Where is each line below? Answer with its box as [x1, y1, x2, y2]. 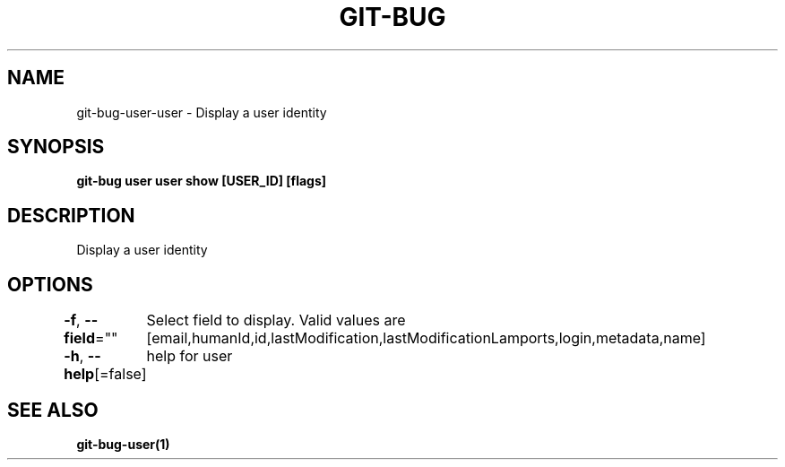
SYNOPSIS [7, 135, 105, 159]
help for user [146, 347, 233, 366]
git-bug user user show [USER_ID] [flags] [76, 173, 327, 189]
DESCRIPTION [7, 203, 135, 227]
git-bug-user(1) [76, 436, 170, 452]
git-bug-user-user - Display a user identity [76, 104, 327, 120]
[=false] [94, 365, 147, 384]
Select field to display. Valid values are [146, 311, 406, 330]
